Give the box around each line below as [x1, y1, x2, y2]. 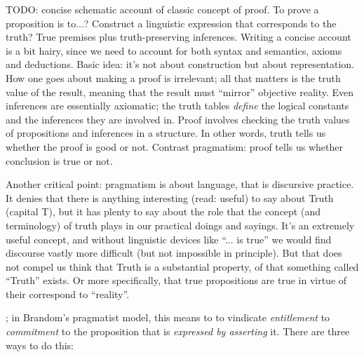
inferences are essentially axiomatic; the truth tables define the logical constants [6, 98, 349, 113]
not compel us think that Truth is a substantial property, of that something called [6, 259, 359, 274]
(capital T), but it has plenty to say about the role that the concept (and [6, 204, 321, 219]
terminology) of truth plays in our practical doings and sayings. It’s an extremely [6, 217, 355, 232]
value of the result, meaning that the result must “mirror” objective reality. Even [6, 84, 354, 99]
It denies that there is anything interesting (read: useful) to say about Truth [6, 190, 334, 205]
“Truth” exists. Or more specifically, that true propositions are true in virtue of [6, 273, 347, 288]
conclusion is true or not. [6, 153, 113, 168]
